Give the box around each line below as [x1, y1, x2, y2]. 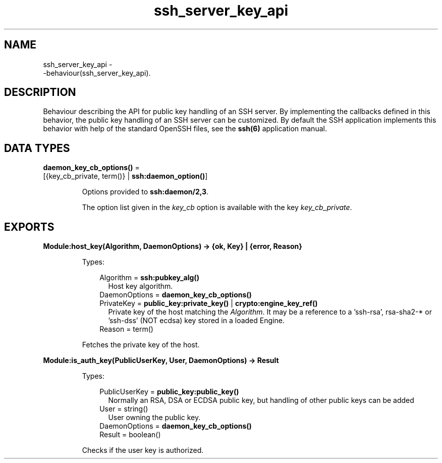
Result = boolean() [99, 430, 161, 439]
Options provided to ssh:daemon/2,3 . [82, 187, 209, 196]
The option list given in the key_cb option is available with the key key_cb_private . [82, 203, 352, 212]
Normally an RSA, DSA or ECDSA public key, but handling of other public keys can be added [108, 396, 414, 405]
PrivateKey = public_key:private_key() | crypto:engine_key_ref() [99, 299, 318, 308]
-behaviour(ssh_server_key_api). [43, 68, 151, 77]
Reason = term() [99, 325, 153, 334]
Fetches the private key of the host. [82, 340, 200, 349]
